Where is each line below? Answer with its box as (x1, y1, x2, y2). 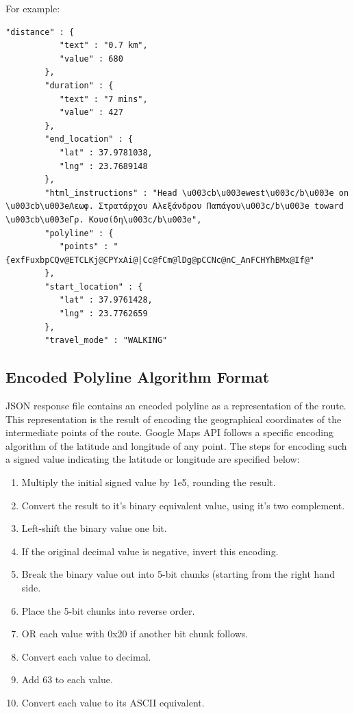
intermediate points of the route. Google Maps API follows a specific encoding (5, 425, 334, 439)
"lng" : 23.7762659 (59, 309, 148, 319)
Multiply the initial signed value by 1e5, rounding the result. (21, 475, 276, 489)
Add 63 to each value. (21, 672, 113, 687)
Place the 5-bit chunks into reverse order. (21, 603, 195, 617)
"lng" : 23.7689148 (59, 161, 148, 171)
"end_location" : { (45, 134, 134, 144)
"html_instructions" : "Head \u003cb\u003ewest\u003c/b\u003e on (45, 188, 349, 198)
